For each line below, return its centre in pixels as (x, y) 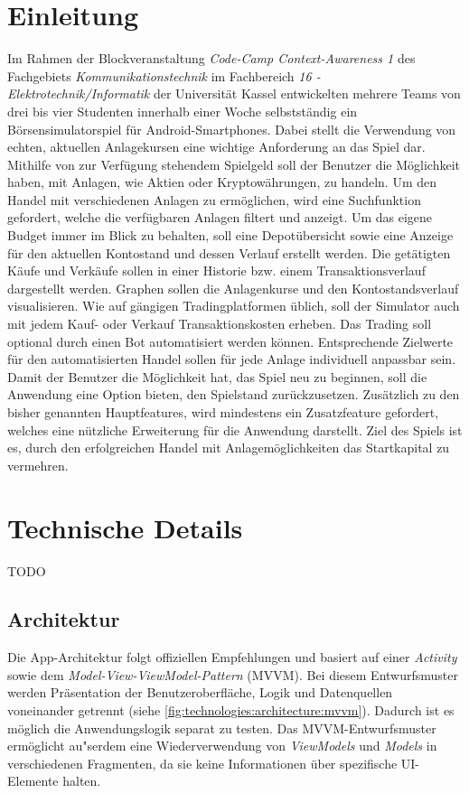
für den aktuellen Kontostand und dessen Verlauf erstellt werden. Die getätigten (229, 252)
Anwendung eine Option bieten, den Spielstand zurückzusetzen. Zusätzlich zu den (234, 394)
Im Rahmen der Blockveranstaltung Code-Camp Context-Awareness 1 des (211, 58)
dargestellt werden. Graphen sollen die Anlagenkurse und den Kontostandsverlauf (233, 288)
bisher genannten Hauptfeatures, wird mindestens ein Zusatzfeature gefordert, (223, 412)
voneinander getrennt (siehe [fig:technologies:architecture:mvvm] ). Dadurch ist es (231, 710)
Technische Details (125, 527)
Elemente (33, 781)
